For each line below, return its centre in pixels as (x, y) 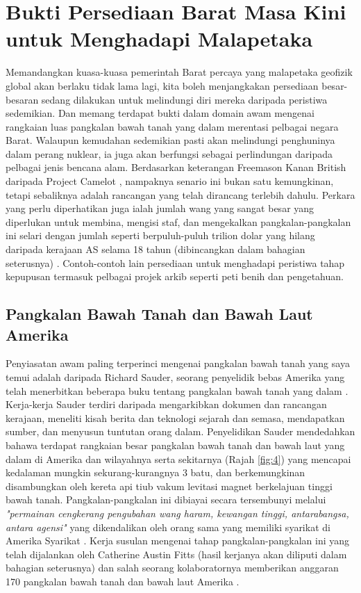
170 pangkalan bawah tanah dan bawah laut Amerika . (123, 581)
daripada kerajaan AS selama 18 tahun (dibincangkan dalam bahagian (156, 249)
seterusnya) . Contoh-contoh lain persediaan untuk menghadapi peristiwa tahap (175, 262)
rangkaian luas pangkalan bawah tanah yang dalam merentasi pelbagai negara (172, 126)
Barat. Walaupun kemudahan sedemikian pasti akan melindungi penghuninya (170, 140)
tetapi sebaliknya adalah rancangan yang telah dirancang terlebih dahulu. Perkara (180, 194)
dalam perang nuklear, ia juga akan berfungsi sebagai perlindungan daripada (169, 153)
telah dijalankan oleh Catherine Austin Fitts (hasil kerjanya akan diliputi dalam (176, 554)
